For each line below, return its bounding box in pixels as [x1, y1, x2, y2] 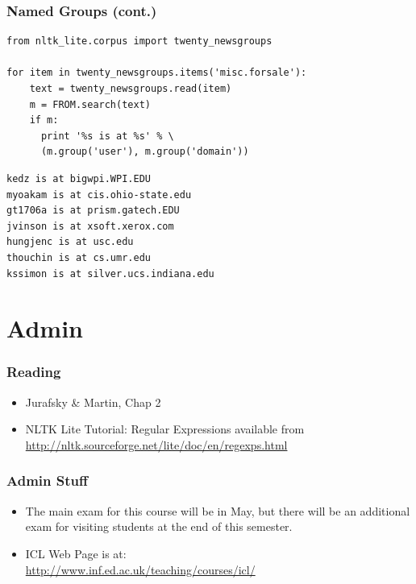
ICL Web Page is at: [25, 545, 127, 561]
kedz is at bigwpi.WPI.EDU [6, 172, 151, 184]
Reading [6, 362, 61, 382]
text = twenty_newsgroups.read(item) [29, 83, 232, 94]
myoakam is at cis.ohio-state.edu [6, 188, 192, 201]
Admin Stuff [6, 470, 88, 491]
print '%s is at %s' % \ [40, 130, 174, 142]
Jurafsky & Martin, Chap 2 [25, 393, 161, 410]
